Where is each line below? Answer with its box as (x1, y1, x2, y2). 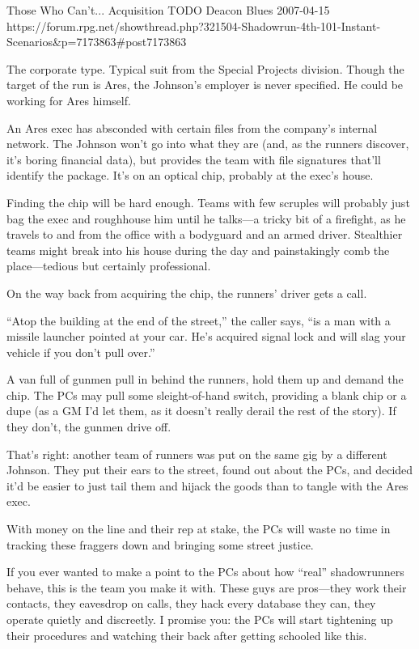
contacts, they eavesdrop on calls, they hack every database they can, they (6, 595, 376, 612)
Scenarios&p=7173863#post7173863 (6, 33, 187, 50)
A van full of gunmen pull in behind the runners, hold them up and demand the (6, 371, 404, 388)
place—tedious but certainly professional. (6, 257, 211, 274)
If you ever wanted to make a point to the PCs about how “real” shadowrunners (6, 563, 404, 580)
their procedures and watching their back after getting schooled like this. (6, 626, 367, 643)
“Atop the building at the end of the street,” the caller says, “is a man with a (6, 312, 391, 329)
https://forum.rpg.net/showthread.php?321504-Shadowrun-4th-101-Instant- (6, 17, 381, 34)
